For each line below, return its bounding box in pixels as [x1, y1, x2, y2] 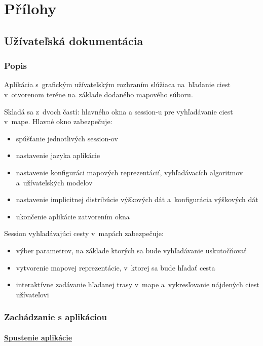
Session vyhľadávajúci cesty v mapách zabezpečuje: [4, 228, 164, 239]
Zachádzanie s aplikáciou [4, 311, 107, 323]
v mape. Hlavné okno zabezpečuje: [4, 116, 112, 127]
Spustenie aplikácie [4, 332, 72, 342]
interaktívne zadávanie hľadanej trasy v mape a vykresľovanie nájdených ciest [16, 279, 259, 290]
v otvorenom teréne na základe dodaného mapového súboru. [4, 89, 193, 99]
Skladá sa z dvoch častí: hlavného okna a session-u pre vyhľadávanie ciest [4, 106, 233, 117]
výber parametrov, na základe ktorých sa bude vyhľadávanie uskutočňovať [16, 245, 247, 255]
